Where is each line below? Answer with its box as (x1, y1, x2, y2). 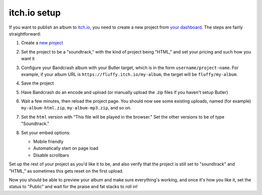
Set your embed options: (21, 129, 70, 136)
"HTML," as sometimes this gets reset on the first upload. (9, 168, 124, 174)
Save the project (21, 80, 54, 86)
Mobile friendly (33, 139, 64, 144)
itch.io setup (9, 7, 61, 18)
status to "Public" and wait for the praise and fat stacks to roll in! (9, 184, 138, 190)
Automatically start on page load (33, 145, 98, 151)
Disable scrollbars (33, 152, 69, 158)
